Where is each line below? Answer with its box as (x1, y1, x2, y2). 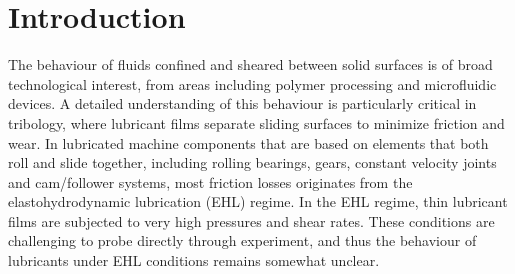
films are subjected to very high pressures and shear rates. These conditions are (8, 210, 495, 231)
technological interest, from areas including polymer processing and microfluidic (8, 73, 497, 94)
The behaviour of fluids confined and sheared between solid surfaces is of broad (8, 54, 493, 75)
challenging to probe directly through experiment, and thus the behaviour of (8, 230, 477, 251)
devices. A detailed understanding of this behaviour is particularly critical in (8, 93, 477, 114)
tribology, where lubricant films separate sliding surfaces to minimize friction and (8, 112, 505, 133)
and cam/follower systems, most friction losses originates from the (8, 171, 413, 192)
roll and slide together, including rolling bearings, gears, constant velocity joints (8, 152, 497, 173)
